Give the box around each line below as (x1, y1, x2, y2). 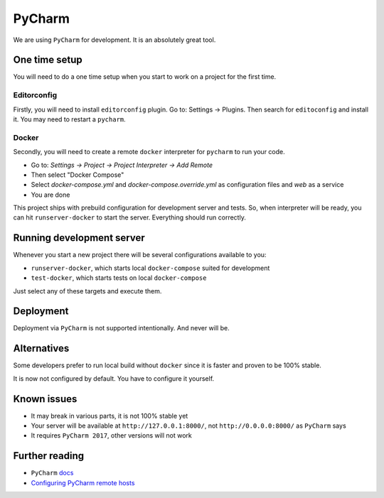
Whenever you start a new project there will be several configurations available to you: (13, 251, 267, 259)
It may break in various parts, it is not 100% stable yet (31, 411, 188, 420)
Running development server (13, 232, 145, 244)
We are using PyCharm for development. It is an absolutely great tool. (13, 36, 216, 44)
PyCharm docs (31, 469, 74, 477)
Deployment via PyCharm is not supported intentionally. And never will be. (13, 324, 230, 332)
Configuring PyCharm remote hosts (31, 478, 135, 487)
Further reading (13, 450, 85, 462)
